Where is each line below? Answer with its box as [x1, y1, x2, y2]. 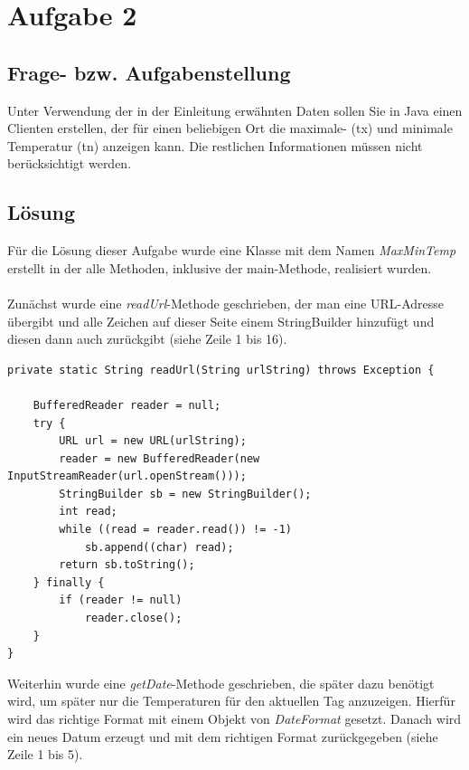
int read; [59, 505, 117, 518]
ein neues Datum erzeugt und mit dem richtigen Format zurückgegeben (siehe [7, 727, 438, 746]
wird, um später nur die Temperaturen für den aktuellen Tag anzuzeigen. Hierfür [7, 691, 455, 710]
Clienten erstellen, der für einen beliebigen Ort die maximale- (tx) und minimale [7, 119, 453, 138]
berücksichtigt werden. [7, 154, 132, 173]
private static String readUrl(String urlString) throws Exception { [7, 363, 435, 376]
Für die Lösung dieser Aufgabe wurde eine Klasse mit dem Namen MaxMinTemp [7, 241, 456, 260]
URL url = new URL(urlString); [59, 434, 247, 448]
